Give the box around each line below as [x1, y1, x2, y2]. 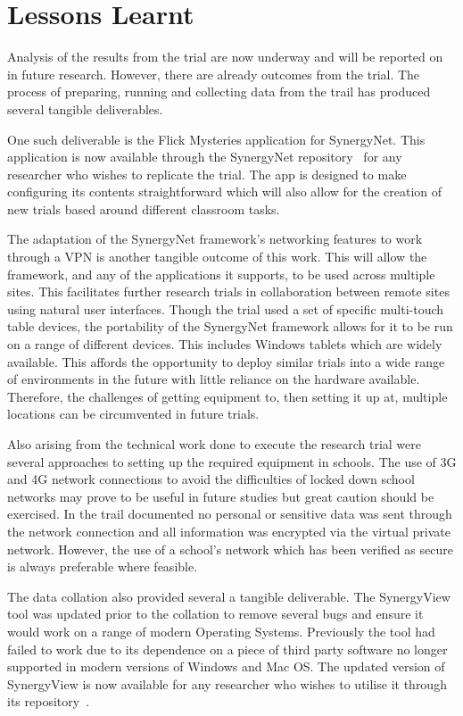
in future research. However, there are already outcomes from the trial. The [7, 64, 420, 83]
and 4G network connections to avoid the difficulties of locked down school [7, 470, 415, 488]
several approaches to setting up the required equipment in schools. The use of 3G [7, 452, 457, 470]
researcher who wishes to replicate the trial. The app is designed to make [7, 164, 407, 183]
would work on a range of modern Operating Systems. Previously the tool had [7, 621, 435, 640]
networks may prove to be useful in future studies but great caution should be [7, 487, 434, 505]
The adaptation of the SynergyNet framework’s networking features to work [7, 229, 423, 248]
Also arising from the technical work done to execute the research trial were [7, 435, 422, 453]
